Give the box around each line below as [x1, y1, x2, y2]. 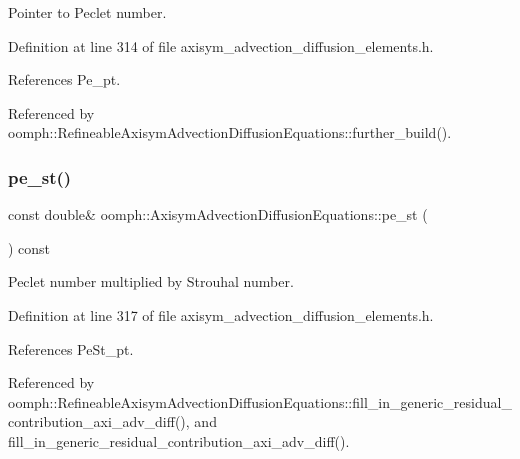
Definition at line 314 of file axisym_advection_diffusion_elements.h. [8, 35, 434, 56]
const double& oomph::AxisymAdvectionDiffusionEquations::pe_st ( [8, 204, 428, 225]
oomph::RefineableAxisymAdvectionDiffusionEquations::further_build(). [8, 122, 452, 143]
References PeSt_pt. [8, 338, 134, 359]
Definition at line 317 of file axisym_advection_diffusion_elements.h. [8, 304, 434, 325]
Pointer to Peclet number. [8, 2, 167, 22]
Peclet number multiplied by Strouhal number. [8, 271, 294, 292]
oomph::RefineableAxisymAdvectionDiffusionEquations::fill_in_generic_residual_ [8, 391, 512, 412]
